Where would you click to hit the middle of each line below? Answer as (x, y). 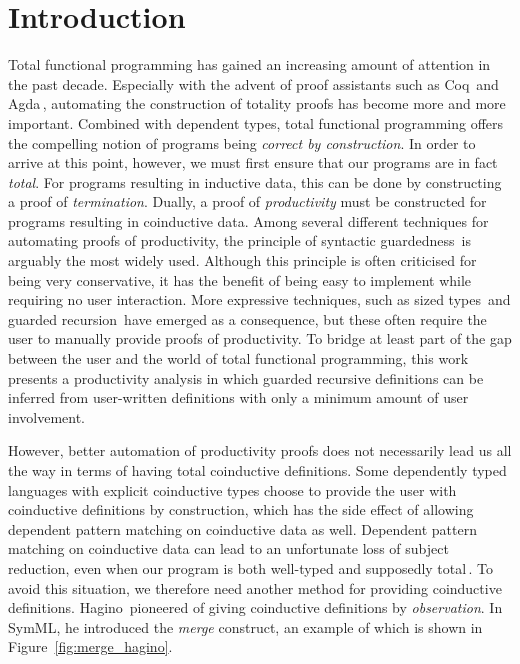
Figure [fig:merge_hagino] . (90, 646)
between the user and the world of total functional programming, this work (238, 358)
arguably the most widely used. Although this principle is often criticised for (242, 260)
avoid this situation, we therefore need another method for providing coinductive (255, 587)
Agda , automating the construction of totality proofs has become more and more (257, 103)
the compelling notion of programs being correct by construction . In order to (242, 142)
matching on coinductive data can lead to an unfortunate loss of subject (228, 548)
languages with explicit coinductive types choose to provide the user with (232, 489)
